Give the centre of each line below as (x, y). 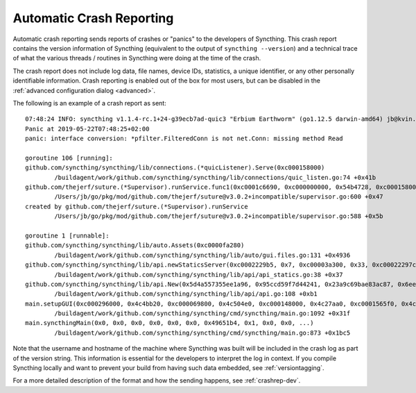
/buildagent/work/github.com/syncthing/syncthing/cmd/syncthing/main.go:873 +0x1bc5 (202, 333)
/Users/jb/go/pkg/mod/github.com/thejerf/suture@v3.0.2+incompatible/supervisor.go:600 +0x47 (219, 197)
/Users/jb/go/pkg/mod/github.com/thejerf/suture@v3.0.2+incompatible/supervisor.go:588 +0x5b (219, 216)
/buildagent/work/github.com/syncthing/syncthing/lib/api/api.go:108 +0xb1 (186, 294)
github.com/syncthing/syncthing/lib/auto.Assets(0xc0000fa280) (135, 245)
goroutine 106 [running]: (69, 158)
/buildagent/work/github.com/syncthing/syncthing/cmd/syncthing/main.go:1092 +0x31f (202, 313)
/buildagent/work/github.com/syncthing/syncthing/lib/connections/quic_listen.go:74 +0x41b (215, 177)
